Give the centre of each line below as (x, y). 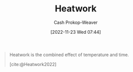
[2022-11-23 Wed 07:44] (76, 32)
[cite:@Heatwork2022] (33, 64)
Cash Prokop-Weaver (76, 22)
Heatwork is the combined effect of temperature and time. (69, 55)
